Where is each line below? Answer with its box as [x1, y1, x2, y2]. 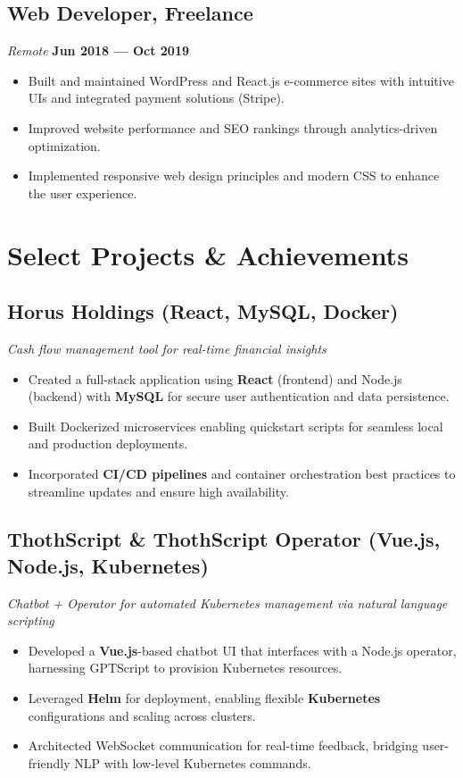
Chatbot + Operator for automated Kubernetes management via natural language [7, 593, 448, 612]
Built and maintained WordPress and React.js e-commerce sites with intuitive [28, 71, 454, 89]
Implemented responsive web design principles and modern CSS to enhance [28, 166, 440, 185]
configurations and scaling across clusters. [28, 706, 256, 724]
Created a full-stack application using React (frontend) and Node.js [28, 369, 402, 388]
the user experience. [28, 183, 137, 202]
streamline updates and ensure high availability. [28, 481, 289, 500]
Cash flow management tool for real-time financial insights [7, 339, 327, 357]
